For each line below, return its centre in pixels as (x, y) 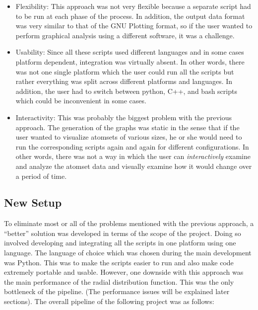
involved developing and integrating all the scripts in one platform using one (120, 243)
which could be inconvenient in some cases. (81, 101)
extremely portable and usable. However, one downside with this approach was (124, 272)
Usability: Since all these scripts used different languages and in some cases (130, 52)
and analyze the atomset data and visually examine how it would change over (134, 166)
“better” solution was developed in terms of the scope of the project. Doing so (123, 233)
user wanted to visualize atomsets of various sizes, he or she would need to (129, 137)
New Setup (33, 202)
